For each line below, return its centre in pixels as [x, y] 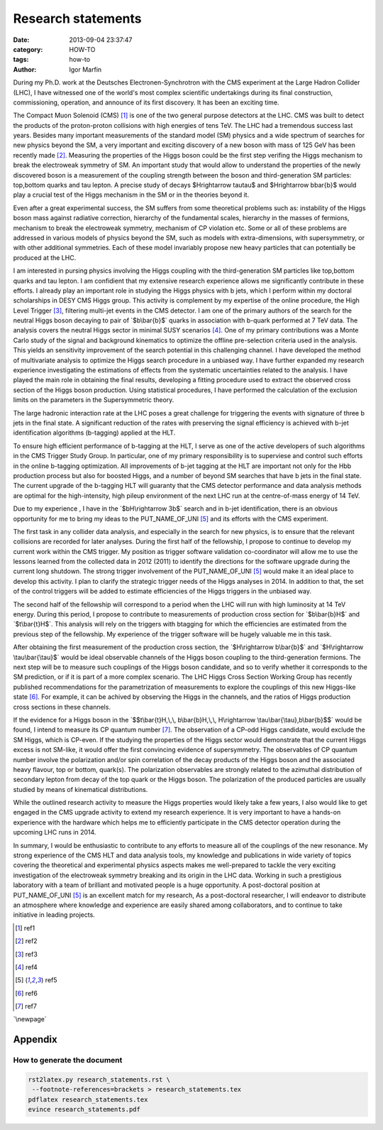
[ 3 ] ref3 [27, 954]
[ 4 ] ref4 [27, 967]
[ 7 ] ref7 [26, 1006]
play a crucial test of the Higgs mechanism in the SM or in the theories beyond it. [131, 195]
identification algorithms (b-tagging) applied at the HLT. [94, 433]
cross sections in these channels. [62, 707]
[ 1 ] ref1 [25, 928]
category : [28, 49]
